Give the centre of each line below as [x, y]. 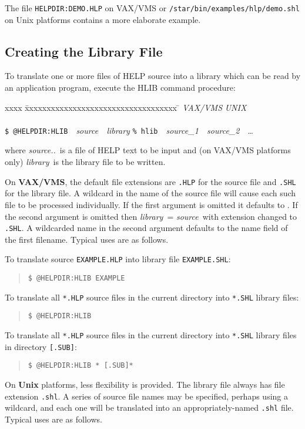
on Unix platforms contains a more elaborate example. [103, 19]
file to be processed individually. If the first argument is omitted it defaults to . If [151, 204]
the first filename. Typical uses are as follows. [87, 239]
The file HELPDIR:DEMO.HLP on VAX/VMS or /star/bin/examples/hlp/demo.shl [152, 8]
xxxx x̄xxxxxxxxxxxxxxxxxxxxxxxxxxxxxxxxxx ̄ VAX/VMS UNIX [126, 107]
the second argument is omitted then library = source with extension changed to [151, 216]
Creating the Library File [84, 51]
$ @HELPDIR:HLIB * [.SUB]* [81, 366]
